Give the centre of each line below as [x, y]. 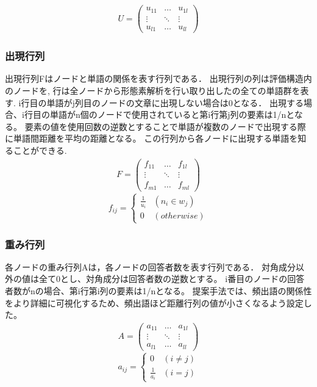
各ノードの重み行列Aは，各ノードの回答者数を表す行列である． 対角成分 [151, 266]
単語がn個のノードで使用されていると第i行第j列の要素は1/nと [172, 114]
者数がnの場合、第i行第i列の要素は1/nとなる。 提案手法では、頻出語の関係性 [158, 291]
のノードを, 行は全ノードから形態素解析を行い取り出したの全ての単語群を [153, 90]
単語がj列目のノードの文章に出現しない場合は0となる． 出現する [175, 102]
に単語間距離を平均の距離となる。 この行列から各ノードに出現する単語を [151, 138]
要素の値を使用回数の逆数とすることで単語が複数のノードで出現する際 [165, 126]
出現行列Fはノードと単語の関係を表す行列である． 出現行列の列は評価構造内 [158, 78]
